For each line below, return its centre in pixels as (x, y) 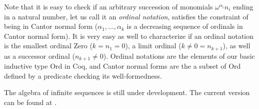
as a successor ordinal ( (39, 55)
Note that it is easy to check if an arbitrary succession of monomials (108, 6)
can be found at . (30, 102)
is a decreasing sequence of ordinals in (185, 26)
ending (243, 6)
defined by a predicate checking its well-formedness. (83, 75)
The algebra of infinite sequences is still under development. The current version (127, 92)
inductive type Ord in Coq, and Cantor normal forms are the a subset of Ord (122, 66)
